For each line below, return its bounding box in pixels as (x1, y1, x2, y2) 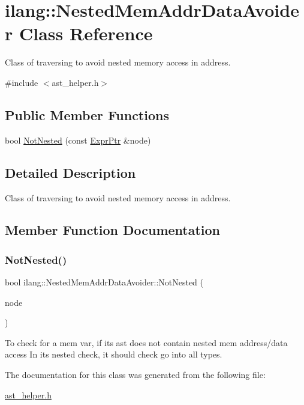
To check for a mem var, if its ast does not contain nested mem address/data (5, 336, 288, 349)
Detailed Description (5, 163, 136, 181)
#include (5, 76, 38, 88)
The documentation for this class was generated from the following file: (5, 368, 266, 381)
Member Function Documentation (5, 221, 221, 239)
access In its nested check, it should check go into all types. (5, 348, 222, 361)
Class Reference (19, 21, 153, 46)
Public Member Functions (5, 105, 169, 124)
